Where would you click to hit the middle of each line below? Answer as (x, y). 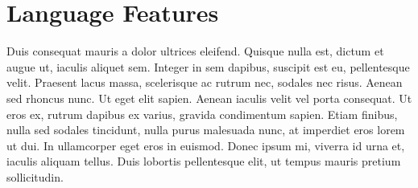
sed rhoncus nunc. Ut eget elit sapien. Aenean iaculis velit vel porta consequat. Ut (209, 98)
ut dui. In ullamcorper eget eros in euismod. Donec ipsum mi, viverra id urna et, (206, 145)
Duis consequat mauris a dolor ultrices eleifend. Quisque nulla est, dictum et (195, 51)
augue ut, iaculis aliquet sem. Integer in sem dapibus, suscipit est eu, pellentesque (208, 66)
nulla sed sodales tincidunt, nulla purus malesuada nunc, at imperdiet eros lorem (206, 130)
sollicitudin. (35, 176)
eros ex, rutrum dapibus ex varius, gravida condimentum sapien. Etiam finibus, (202, 114)
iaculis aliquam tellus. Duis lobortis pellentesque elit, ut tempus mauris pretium (204, 161)
